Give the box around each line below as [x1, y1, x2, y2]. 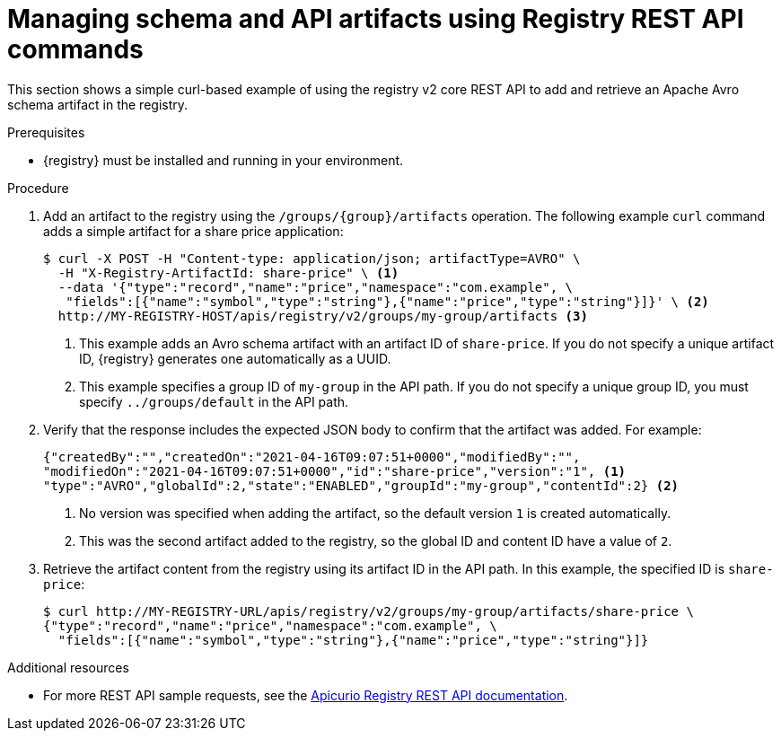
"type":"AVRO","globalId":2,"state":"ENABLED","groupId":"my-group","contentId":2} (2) [43, 478, 680, 493]
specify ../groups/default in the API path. [79, 393, 349, 409]
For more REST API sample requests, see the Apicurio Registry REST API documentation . [43, 687, 568, 703]
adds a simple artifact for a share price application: [43, 223, 344, 239]
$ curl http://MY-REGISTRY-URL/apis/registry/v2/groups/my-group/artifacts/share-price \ [43, 603, 694, 619]
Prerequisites [7, 124, 85, 140]
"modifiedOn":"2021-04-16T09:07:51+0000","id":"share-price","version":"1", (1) [43, 463, 627, 479]
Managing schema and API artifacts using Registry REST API [7, 4, 744, 34]
